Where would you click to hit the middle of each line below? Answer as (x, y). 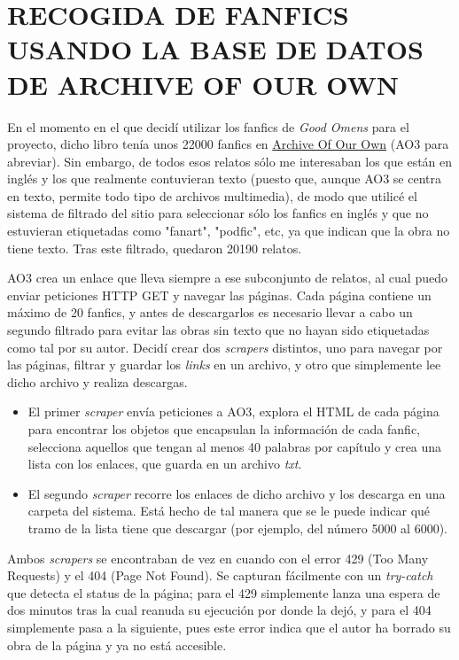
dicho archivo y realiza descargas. (97, 381)
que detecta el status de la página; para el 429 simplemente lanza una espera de (224, 592)
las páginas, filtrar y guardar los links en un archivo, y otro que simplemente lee (224, 365)
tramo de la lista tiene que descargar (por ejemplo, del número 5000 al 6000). (238, 528)
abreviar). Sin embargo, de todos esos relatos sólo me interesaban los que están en (230, 161)
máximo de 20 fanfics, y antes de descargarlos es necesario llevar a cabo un (210, 312)
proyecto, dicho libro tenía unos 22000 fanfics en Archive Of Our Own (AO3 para (228, 144)
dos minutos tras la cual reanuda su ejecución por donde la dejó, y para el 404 (219, 610)
